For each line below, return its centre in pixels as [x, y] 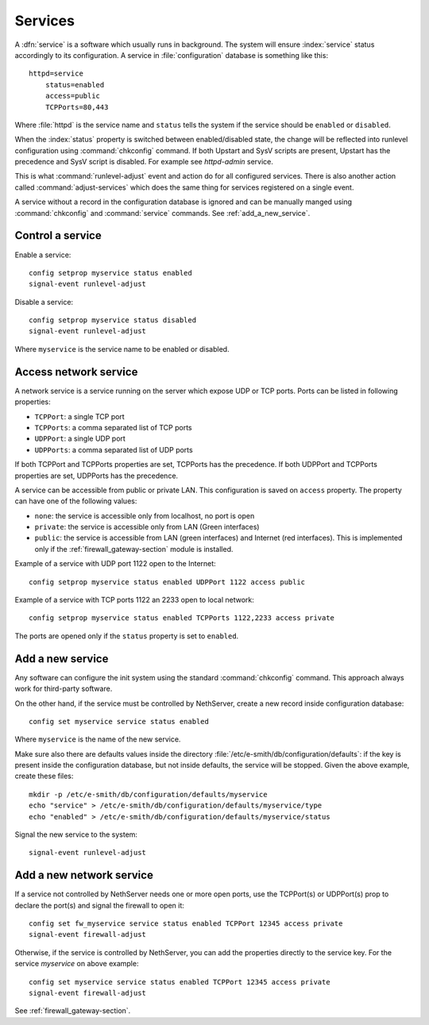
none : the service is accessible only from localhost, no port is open [145, 515]
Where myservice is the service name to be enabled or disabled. [122, 349]
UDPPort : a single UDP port [80, 439]
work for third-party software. [64, 689]
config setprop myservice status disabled [113, 320]
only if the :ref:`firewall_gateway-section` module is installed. [134, 549]
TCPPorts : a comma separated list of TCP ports [113, 427]
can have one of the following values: [76, 501]
